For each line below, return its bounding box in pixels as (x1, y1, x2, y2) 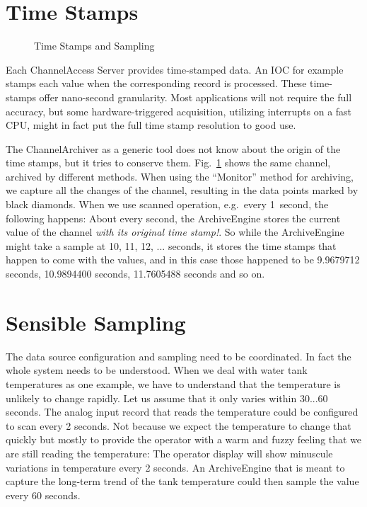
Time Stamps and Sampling (34, 38, 155, 53)
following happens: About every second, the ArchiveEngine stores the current (6, 210, 341, 225)
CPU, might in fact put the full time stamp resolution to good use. (6, 118, 296, 132)
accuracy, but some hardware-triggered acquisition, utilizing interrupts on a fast (6, 103, 352, 118)
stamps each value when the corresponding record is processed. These (6, 76, 307, 91)
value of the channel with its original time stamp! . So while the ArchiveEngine (6, 224, 344, 239)
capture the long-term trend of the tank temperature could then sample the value (6, 474, 359, 489)
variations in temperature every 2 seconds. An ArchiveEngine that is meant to (6, 460, 345, 474)
